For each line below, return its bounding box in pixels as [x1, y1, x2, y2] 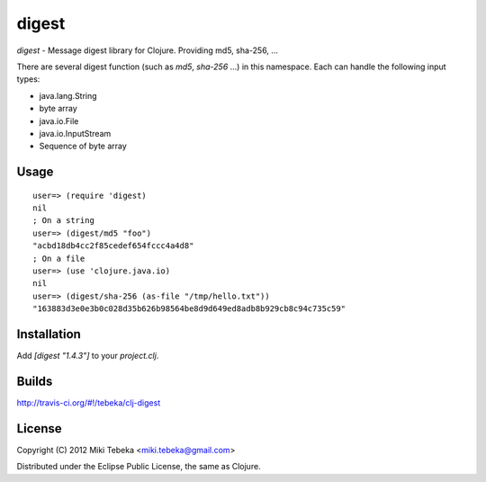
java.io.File [39, 115, 79, 126]
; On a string [32, 216, 94, 226]
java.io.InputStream [39, 128, 112, 138]
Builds [16, 373, 53, 388]
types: [16, 74, 40, 85]
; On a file [32, 253, 85, 263]
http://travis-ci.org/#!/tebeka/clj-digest [16, 397, 161, 408]
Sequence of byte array [39, 140, 128, 152]
